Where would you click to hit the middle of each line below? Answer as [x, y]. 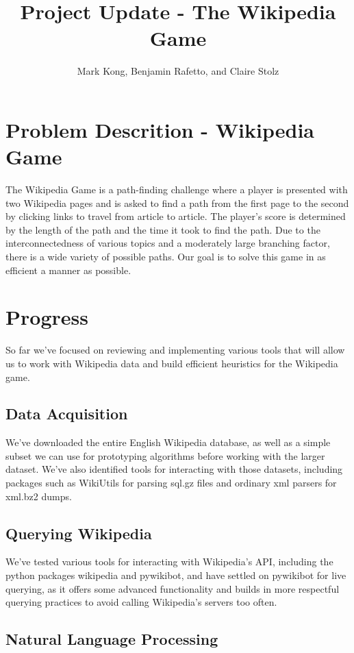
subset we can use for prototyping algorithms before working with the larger [165, 455]
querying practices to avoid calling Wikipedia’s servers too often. [141, 602]
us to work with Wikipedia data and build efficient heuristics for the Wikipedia [172, 363]
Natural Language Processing [112, 639]
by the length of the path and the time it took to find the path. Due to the [163, 229]
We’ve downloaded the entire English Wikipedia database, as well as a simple [168, 442]
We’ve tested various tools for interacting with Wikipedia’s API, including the [169, 562]
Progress [47, 317]
